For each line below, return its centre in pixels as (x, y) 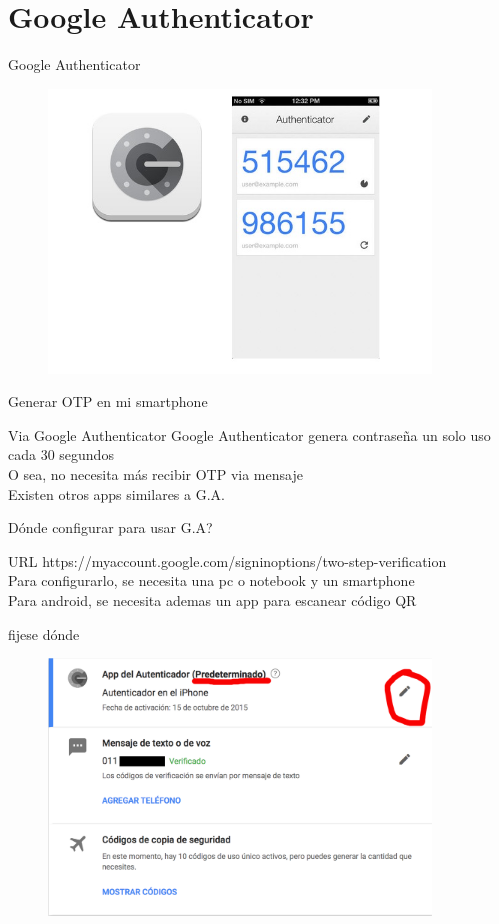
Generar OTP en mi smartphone (108, 401)
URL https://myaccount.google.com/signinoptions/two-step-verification (227, 560)
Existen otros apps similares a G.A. (116, 493)
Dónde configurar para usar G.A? (110, 527)
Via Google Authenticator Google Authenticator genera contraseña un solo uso (249, 434)
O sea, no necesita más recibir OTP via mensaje (155, 473)
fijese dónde (44, 633)
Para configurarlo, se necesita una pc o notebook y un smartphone (211, 580)
